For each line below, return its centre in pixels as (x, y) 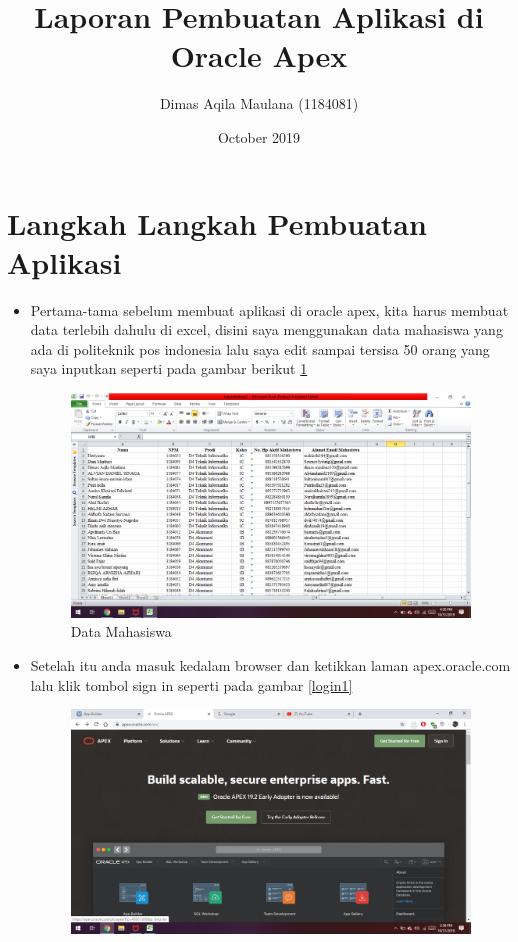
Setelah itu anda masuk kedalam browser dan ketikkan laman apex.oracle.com (270, 664)
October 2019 (259, 136)
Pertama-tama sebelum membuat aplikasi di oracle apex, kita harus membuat (269, 309)
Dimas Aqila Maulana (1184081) (259, 103)
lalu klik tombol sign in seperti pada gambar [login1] (191, 684)
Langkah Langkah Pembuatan (217, 222)
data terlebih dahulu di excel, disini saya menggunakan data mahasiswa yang (266, 329)
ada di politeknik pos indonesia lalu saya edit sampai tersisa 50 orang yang (260, 348)
